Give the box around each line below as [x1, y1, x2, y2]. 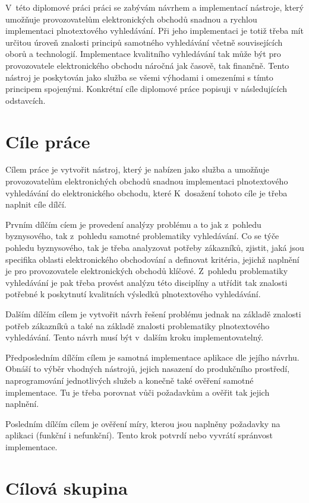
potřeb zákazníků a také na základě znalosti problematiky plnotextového [5, 319, 270, 332]
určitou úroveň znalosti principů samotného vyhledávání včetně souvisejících [5, 36, 283, 48]
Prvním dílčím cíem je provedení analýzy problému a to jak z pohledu [5, 218, 261, 230]
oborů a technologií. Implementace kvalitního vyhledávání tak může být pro [5, 47, 281, 60]
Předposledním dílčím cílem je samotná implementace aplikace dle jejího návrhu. [5, 351, 299, 363]
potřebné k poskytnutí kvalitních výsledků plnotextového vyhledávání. [5, 288, 261, 300]
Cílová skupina [5, 475, 128, 499]
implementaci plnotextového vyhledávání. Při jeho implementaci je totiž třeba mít [5, 24, 304, 37]
